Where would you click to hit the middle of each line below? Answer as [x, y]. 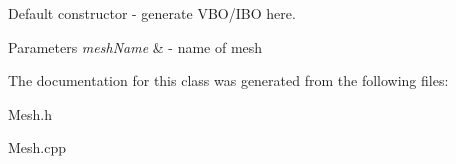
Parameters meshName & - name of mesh [135, 46]
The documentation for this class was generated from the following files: [228, 80]
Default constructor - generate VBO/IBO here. [152, 13]
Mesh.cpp [37, 147]
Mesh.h [30, 113]
